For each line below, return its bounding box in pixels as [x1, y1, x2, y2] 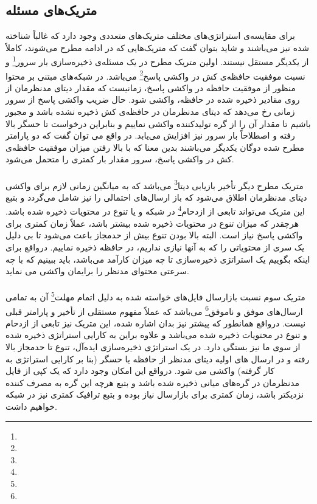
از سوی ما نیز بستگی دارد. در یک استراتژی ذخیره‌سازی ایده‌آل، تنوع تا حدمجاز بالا [5, 340, 301, 353]
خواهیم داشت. [5, 399, 57, 412]
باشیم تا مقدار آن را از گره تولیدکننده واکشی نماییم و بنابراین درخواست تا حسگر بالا [5, 117, 311, 129]
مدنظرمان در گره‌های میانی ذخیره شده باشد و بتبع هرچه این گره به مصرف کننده [5, 376, 300, 388]
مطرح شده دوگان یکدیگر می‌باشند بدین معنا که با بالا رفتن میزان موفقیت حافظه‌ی [5, 140, 304, 153]
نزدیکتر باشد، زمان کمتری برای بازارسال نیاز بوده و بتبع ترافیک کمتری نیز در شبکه [5, 388, 304, 401]
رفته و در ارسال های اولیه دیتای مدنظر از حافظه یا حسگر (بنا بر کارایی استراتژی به [5, 352, 310, 365]
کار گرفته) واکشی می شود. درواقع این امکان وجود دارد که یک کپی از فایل [5, 364, 275, 377]
